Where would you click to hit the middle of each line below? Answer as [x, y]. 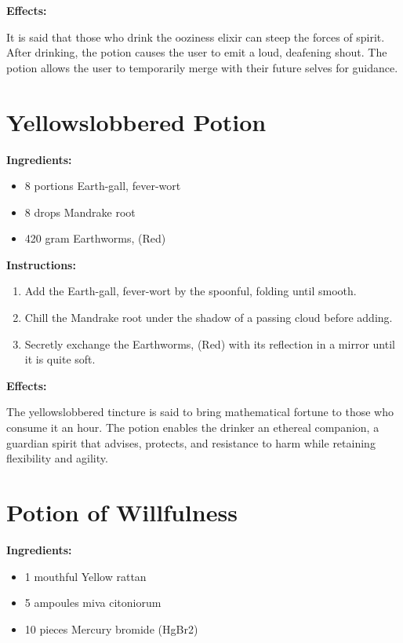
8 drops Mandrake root [80, 212]
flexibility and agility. [57, 458]
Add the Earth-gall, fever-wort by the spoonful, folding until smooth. [191, 291]
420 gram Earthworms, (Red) [95, 238]
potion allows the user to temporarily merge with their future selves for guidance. [202, 67]
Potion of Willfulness [122, 512]
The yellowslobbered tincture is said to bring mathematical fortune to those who [200, 412]
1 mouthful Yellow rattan [85, 576]
